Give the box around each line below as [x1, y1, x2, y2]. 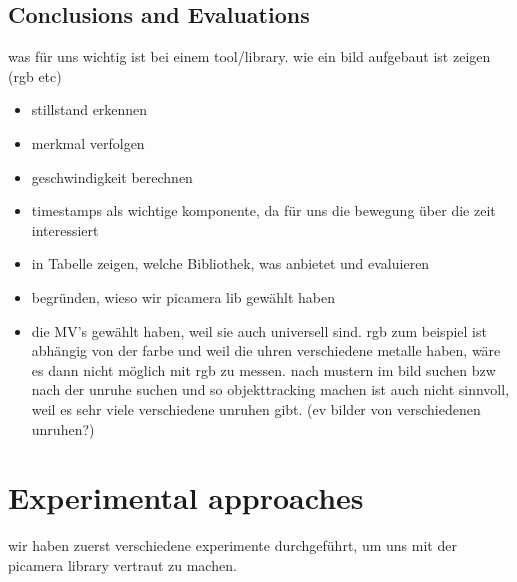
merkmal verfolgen [31, 132, 145, 153]
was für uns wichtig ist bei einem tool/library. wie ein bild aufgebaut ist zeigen [8, 46, 491, 67]
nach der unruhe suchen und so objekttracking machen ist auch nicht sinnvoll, [31, 379, 510, 400]
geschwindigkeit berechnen [31, 166, 193, 187]
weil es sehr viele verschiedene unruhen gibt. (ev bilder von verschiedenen [31, 398, 481, 419]
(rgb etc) [8, 65, 62, 86]
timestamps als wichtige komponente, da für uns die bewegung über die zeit [31, 200, 496, 221]
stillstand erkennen [31, 99, 148, 120]
